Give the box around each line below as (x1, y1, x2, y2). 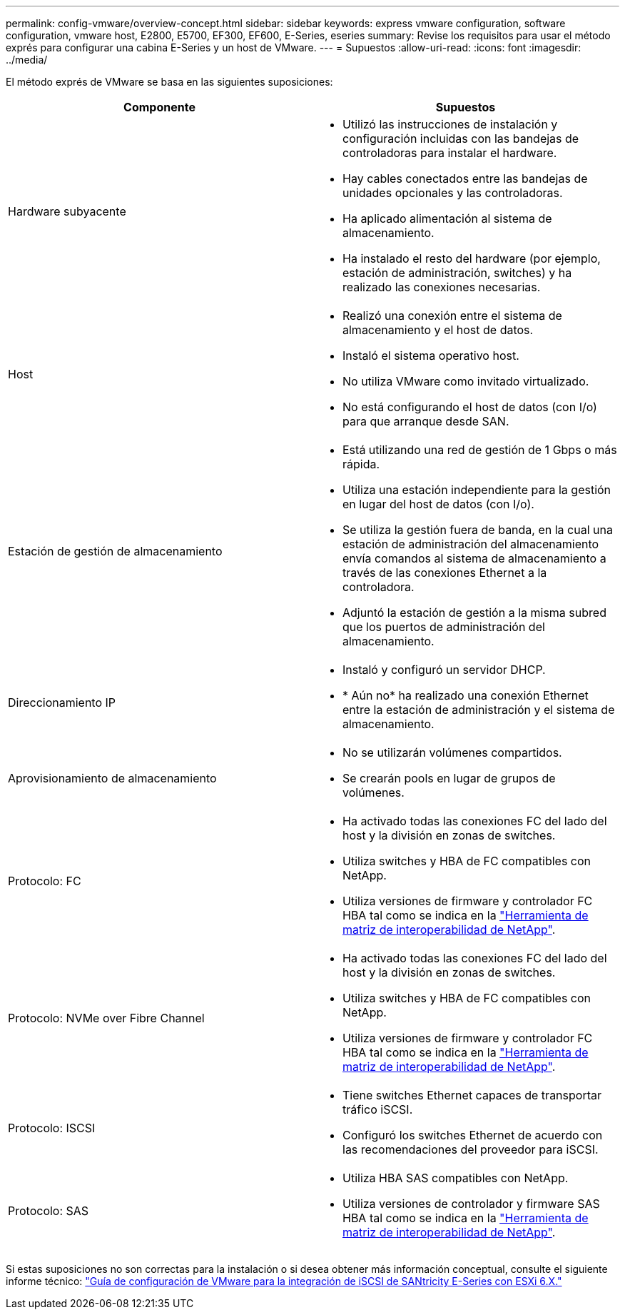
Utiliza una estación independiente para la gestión (342, 483, 611, 497)
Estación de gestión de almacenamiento (8, 544, 223, 558)
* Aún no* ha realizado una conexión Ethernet (342, 688, 589, 702)
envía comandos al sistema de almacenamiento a (342, 551, 606, 565)
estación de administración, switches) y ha (342, 266, 572, 280)
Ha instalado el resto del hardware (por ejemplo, (342, 251, 601, 266)
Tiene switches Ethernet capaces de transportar (342, 1088, 601, 1102)
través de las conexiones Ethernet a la (342, 565, 547, 580)
